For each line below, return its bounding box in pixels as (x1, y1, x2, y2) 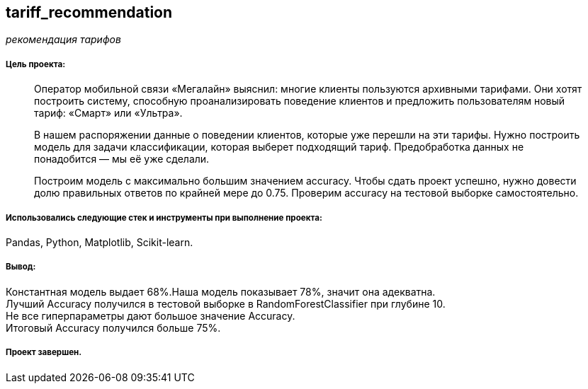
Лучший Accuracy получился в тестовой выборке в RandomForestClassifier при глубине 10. (6, 297, 446, 310)
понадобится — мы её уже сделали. (34, 153, 210, 166)
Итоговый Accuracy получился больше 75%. (6, 321, 221, 334)
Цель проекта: (6, 59, 66, 69)
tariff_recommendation (6, 4, 173, 21)
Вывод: (6, 262, 36, 272)
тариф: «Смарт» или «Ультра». (34, 107, 183, 120)
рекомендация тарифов (6, 33, 121, 46)
